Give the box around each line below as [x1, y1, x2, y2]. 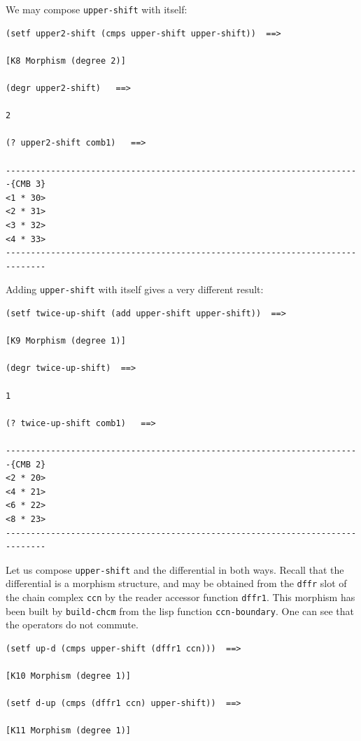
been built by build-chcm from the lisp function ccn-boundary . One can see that [6, 603, 354, 618]
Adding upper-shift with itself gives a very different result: [6, 282, 264, 297]
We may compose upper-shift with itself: [6, 2, 187, 16]
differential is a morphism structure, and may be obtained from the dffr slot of [6, 576, 347, 591]
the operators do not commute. [6, 617, 139, 632]
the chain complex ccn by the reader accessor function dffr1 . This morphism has [6, 590, 355, 604]
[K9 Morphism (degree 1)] [6, 336, 126, 346]
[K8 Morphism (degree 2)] [6, 55, 126, 66]
